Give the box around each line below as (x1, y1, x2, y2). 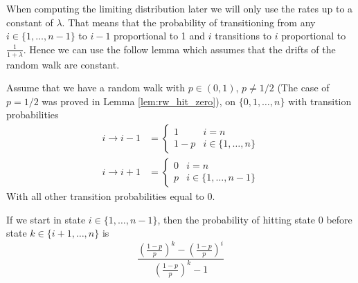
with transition (288, 93, 352, 108)
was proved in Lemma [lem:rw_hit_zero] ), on (42, 93, 235, 108)
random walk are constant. (6, 57, 120, 71)
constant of (6, 15, 53, 29)
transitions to (215, 28, 272, 43)
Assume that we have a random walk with (6, 80, 185, 95)
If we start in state (6, 212, 86, 226)
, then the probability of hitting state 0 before (157, 212, 352, 226)
